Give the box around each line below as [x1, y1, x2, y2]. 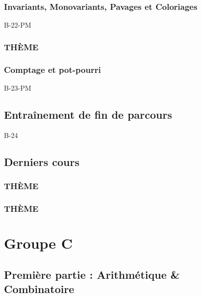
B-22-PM [4, 20, 31, 30]
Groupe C [4, 232, 73, 253]
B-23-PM [4, 82, 31, 93]
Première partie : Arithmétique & [4, 266, 180, 282]
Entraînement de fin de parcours [4, 106, 173, 122]
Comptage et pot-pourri [4, 63, 101, 75]
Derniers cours [4, 154, 79, 169]
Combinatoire [4, 281, 75, 296]
